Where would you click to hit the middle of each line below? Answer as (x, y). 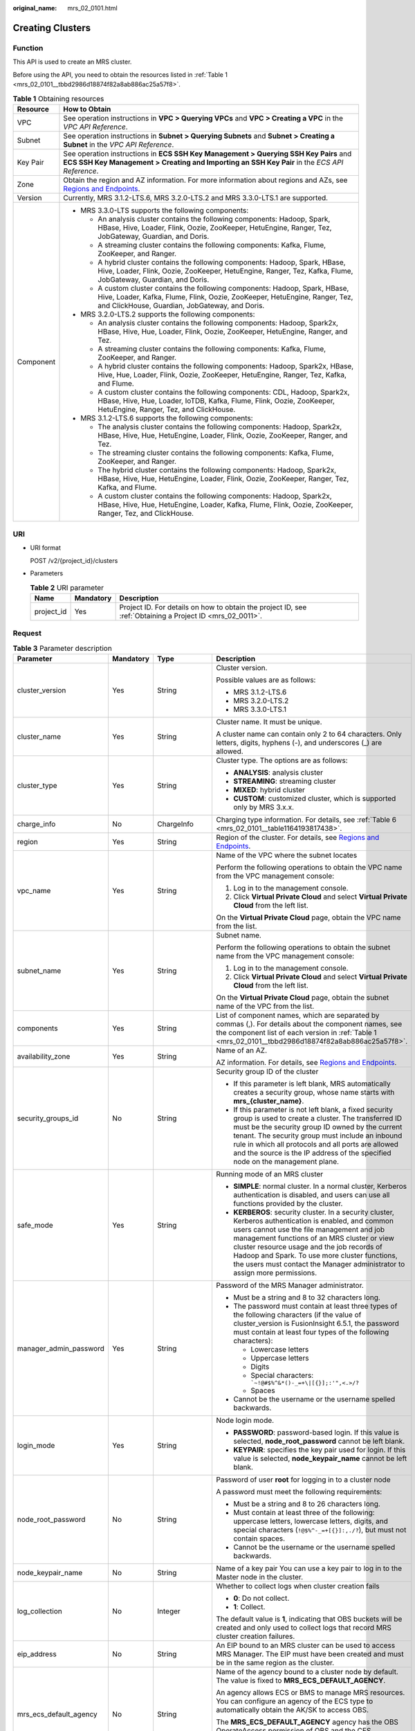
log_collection (39, 1611)
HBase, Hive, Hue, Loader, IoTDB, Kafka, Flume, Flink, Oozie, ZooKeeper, (216, 400)
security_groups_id (48, 1118)
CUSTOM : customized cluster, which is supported (314, 798)
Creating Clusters (52, 28)
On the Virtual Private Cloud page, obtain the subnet (302, 998)
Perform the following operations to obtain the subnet (303, 947)
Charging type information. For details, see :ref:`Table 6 (306, 820)
